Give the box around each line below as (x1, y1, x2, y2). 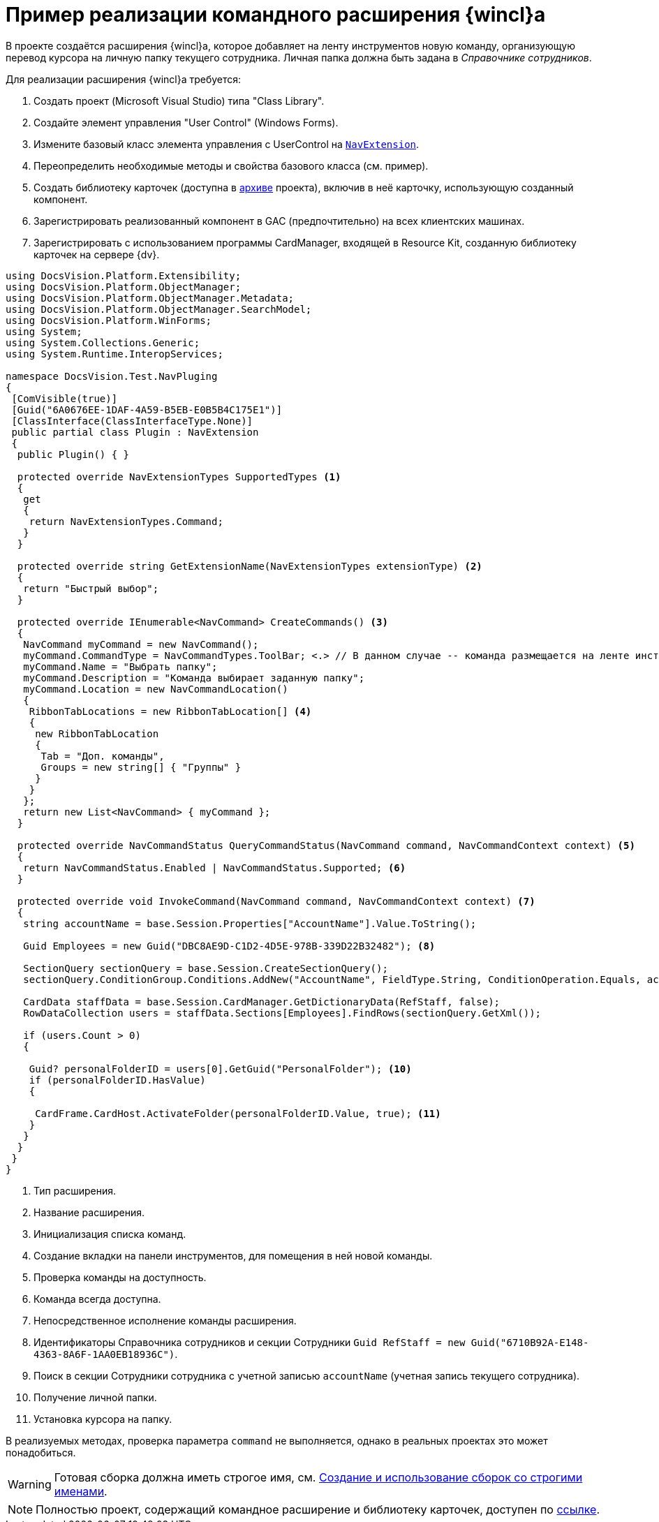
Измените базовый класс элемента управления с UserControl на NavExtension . (34, 138, 420, 150)
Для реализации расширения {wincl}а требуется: (6, 73, 242, 85)
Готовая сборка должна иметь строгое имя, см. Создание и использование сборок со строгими (54, 1470, 583, 1484)
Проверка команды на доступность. (34, 1271, 207, 1283)
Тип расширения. (34, 1184, 117, 1197)
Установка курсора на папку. (34, 1412, 172, 1425)
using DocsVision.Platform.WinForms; (6, 314, 212, 326)
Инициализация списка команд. (34, 1227, 186, 1240)
